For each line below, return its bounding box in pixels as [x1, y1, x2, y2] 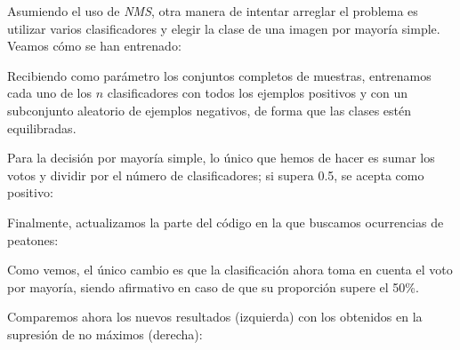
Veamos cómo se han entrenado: [7, 36, 182, 55]
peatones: [7, 230, 59, 249]
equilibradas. [7, 118, 77, 137]
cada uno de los [7, 84, 92, 102]
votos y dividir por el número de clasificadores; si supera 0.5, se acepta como [7, 165, 424, 184]
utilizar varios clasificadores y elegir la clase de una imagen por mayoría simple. [7, 19, 440, 37]
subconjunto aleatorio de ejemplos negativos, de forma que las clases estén [7, 100, 412, 119]
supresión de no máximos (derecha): [7, 324, 203, 343]
